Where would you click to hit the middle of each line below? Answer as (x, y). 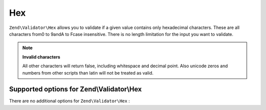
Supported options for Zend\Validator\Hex (76, 89)
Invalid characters (41, 57)
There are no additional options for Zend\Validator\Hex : (69, 101)
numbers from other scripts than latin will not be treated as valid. (88, 73)
